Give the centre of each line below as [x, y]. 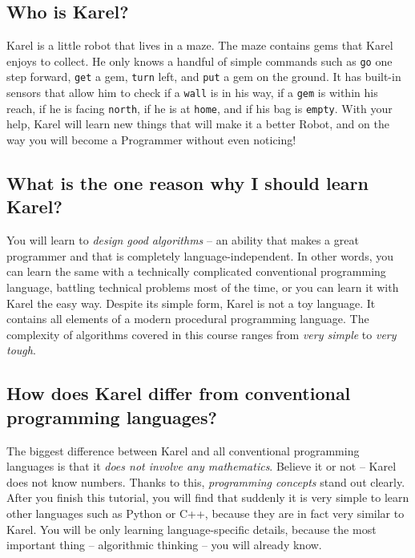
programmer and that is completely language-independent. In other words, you [200, 255]
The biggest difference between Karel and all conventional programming [183, 450]
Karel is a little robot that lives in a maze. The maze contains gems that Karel [200, 45]
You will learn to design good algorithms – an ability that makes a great [183, 240]
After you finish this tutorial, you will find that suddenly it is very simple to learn [208, 497]
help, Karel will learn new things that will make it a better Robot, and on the [198, 124]
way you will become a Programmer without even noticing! [151, 140]
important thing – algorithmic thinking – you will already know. [164, 545]
